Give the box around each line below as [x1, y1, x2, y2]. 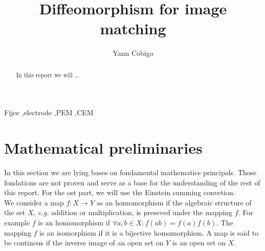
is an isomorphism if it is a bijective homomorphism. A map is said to [39, 227, 259, 238]
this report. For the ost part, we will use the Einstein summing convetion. [4, 187, 235, 198]
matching [100, 18, 166, 39]
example [4, 217, 30, 228]
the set [4, 207, 26, 218]
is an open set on [172, 237, 226, 248]
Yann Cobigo [113, 48, 153, 58]
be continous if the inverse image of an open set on [4, 237, 164, 248]
